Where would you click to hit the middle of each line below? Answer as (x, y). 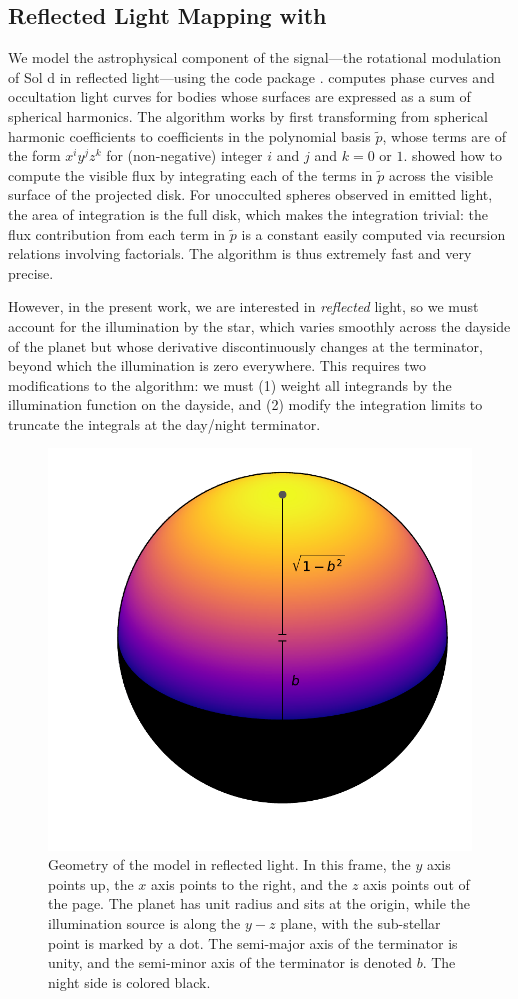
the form (34, 155)
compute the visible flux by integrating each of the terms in (190, 174)
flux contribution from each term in (117, 233)
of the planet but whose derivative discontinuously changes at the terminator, (245, 345)
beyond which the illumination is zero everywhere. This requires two (217, 365)
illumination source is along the (144, 922)
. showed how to (452, 155)
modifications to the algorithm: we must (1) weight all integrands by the (230, 384)
